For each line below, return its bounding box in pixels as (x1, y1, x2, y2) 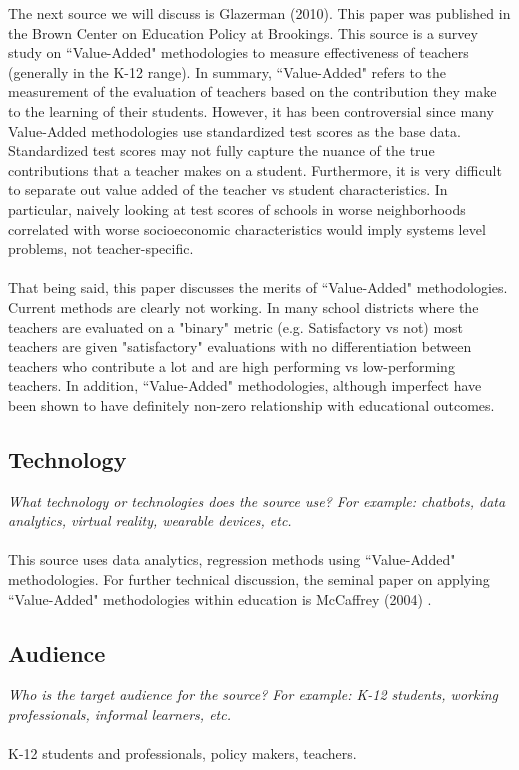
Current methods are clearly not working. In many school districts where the (8, 296, 479, 317)
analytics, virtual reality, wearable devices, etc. (8, 510, 292, 531)
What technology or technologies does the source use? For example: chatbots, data (8, 490, 506, 511)
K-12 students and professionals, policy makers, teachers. (8, 743, 357, 764)
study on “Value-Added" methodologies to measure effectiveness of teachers (8, 42, 469, 63)
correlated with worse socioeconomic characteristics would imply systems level (8, 218, 486, 239)
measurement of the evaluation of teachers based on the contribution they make (8, 81, 497, 102)
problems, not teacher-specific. (8, 238, 194, 259)
